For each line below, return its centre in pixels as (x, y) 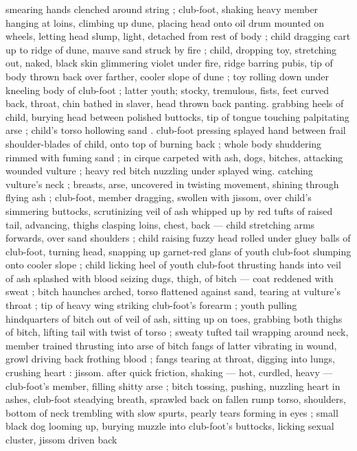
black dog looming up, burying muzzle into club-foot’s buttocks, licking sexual (170, 426)
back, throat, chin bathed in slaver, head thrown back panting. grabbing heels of (175, 103)
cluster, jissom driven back (61, 439)
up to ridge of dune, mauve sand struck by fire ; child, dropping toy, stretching (171, 49)
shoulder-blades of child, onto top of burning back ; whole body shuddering (164, 143)
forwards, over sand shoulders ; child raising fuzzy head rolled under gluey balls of (178, 238)
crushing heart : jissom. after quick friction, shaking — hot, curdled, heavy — (169, 372)
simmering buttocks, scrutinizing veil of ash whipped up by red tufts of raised (169, 210)
